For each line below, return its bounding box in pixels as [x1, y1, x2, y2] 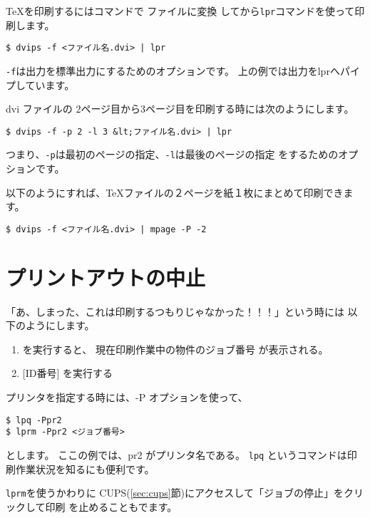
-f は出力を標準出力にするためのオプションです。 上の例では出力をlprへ [6, 63, 340, 78]
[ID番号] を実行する [22, 366, 113, 380]
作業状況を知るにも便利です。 [15, 461, 155, 476]
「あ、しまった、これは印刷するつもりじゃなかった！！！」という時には [6, 304, 344, 318]
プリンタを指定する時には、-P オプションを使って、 [6, 390, 248, 404]
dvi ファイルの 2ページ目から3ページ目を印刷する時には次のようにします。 [6, 101, 354, 116]
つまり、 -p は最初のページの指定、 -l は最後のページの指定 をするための [6, 147, 339, 162]
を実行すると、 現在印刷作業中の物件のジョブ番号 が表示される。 [22, 341, 329, 356]
